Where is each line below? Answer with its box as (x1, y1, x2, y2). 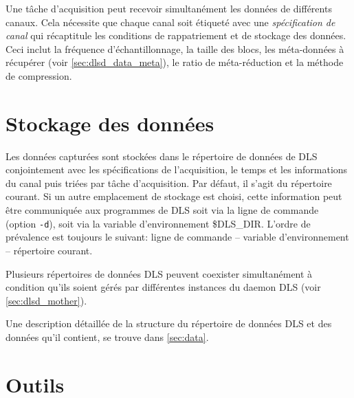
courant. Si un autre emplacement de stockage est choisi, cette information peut (5, 189, 342, 203)
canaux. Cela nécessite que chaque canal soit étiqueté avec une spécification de (5, 14, 335, 29)
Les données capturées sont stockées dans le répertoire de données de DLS (5, 148, 318, 163)
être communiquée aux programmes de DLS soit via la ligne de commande (5, 203, 319, 217)
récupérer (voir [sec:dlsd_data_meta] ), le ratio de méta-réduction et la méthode (5, 55, 344, 69)
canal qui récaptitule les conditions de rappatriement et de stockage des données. (5, 28, 346, 43)
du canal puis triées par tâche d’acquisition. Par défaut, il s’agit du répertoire (5, 175, 332, 190)
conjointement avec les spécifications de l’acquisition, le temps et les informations (5, 162, 348, 177)
